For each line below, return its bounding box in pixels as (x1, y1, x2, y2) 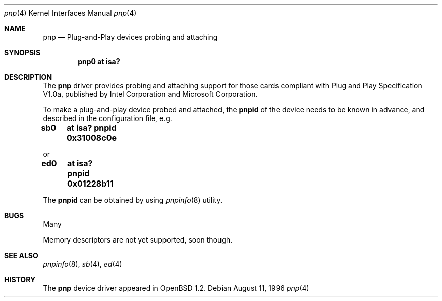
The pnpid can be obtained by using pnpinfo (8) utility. (43, 196, 223, 204)
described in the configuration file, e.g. (43, 114, 172, 123)
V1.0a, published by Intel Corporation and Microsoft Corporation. (43, 90, 258, 98)
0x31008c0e (66, 133, 117, 143)
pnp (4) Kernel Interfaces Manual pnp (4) (4, 9, 137, 17)
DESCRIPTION (4, 73, 52, 81)
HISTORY (4, 275, 36, 284)
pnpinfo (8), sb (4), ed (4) (43, 260, 122, 268)
